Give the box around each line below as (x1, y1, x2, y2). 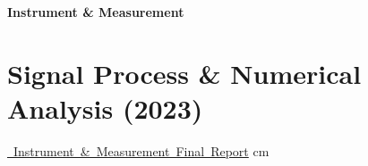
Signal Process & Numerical (7, 54, 362, 91)
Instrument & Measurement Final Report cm (13, 141, 270, 160)
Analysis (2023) (7, 89, 203, 126)
